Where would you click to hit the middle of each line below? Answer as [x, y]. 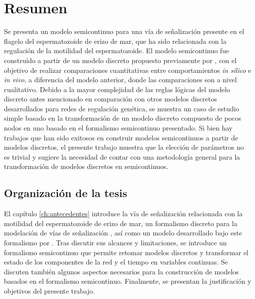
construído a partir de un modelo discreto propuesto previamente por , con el [120, 60]
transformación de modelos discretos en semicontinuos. [86, 166]
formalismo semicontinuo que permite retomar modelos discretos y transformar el [126, 252]
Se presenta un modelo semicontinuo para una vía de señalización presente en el [124, 31]
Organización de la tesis [66, 193]
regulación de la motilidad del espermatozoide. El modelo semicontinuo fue [117, 50]
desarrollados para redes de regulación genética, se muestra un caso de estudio [122, 108]
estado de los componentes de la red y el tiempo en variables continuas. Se [116, 262]
